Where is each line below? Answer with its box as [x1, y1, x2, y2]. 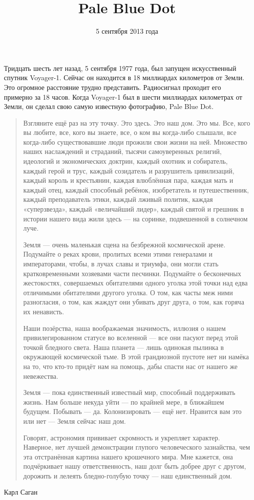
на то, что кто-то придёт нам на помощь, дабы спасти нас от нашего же [23, 361, 238, 371]
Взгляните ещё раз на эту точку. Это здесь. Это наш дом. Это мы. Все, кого [23, 117, 250, 128]
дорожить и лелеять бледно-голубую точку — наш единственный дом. [23, 470, 232, 480]
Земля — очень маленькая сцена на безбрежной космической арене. [23, 239, 226, 249]
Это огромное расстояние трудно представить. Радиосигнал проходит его [4, 82, 221, 92]
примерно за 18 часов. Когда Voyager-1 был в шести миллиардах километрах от [4, 91, 242, 102]
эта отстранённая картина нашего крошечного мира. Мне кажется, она [23, 451, 233, 461]
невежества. [23, 370, 59, 381]
